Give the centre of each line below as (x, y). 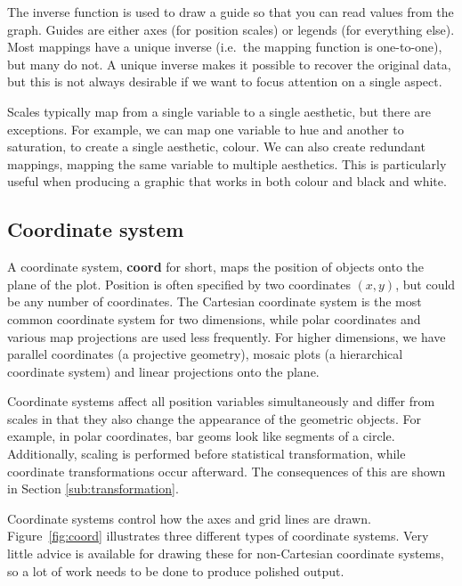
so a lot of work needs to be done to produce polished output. (176, 570)
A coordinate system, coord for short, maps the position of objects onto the (216, 267)
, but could (426, 284)
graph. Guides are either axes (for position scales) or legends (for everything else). (231, 29)
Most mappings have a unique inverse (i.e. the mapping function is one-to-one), (225, 47)
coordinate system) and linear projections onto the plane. (163, 371)
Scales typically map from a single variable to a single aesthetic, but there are (219, 111)
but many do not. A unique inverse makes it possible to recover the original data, (229, 64)
